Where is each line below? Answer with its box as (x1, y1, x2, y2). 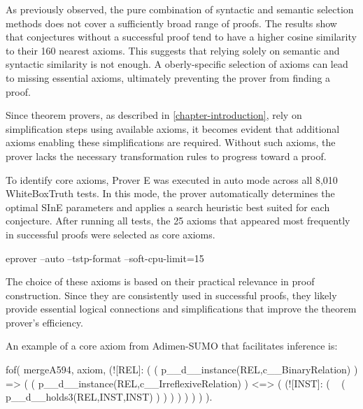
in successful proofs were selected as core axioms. (6, 227, 215, 241)
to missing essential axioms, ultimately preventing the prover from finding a (6, 70, 331, 85)
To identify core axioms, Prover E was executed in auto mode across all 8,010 (6, 172, 338, 187)
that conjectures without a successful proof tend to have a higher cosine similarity (6, 29, 357, 44)
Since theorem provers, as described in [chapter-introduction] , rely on (6, 108, 302, 122)
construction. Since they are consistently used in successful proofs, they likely (6, 287, 337, 302)
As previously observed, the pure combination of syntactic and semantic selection (6, 2, 354, 16)
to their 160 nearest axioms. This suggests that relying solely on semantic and (6, 43, 340, 57)
